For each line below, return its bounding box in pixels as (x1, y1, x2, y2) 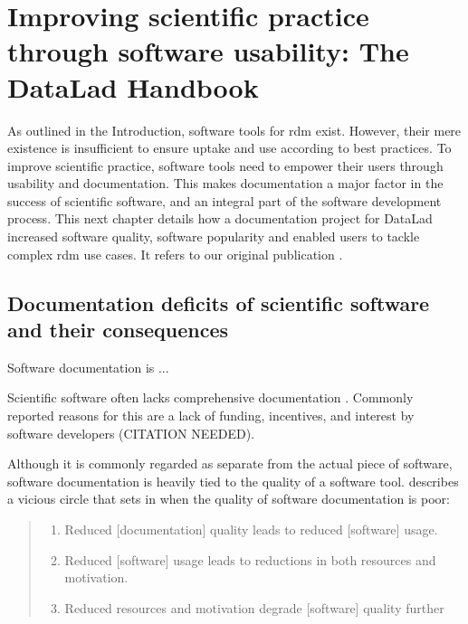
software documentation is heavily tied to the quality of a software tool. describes (7, 471, 459, 490)
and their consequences (7, 316, 228, 344)
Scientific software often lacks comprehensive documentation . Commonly (7, 388, 414, 407)
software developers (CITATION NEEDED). (7, 423, 255, 442)
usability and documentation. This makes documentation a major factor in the (7, 174, 444, 193)
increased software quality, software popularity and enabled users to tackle (7, 227, 420, 246)
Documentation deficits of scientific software (7, 288, 430, 317)
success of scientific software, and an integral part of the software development (7, 191, 442, 210)
